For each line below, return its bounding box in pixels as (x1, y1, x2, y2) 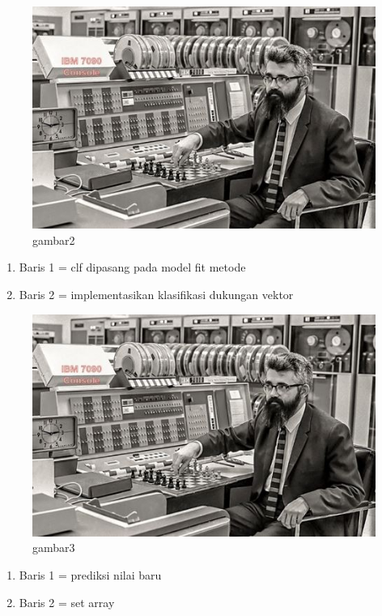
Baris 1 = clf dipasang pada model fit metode (19, 259, 246, 276)
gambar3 (32, 539, 75, 556)
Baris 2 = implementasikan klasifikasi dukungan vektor (19, 286, 294, 303)
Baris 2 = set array (19, 593, 115, 610)
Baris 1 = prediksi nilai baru (19, 567, 162, 584)
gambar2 (32, 231, 75, 248)
